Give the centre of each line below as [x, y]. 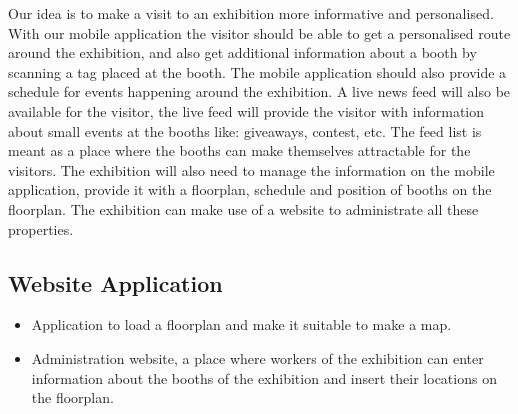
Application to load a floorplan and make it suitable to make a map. [241, 324]
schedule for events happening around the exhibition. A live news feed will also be [259, 91]
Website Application [115, 282]
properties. [41, 228]
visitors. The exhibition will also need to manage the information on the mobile [251, 169]
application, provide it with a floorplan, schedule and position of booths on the [250, 189]
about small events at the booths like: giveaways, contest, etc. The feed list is [245, 130]
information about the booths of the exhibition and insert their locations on [264, 377]
